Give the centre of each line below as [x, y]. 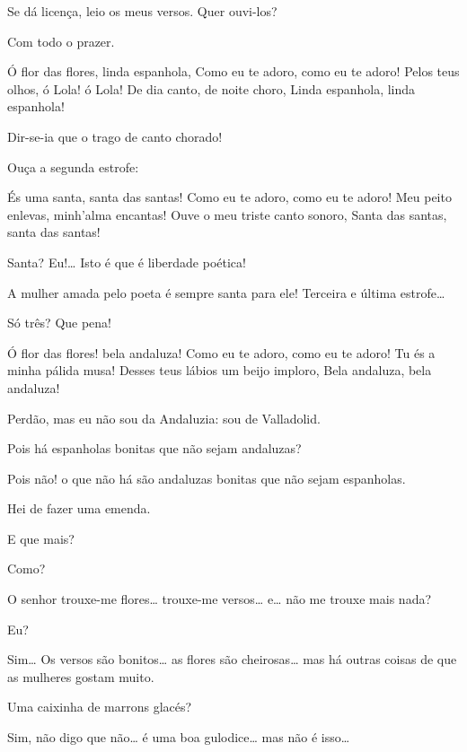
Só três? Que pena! [60, 323]
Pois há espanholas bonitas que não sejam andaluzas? [154, 448]
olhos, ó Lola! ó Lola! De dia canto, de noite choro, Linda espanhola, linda [211, 88]
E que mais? [41, 538]
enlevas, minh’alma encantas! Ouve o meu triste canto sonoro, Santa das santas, [227, 214]
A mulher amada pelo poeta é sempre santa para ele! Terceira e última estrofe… [226, 292]
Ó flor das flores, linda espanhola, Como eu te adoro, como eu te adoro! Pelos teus [233, 71]
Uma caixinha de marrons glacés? [100, 707]
